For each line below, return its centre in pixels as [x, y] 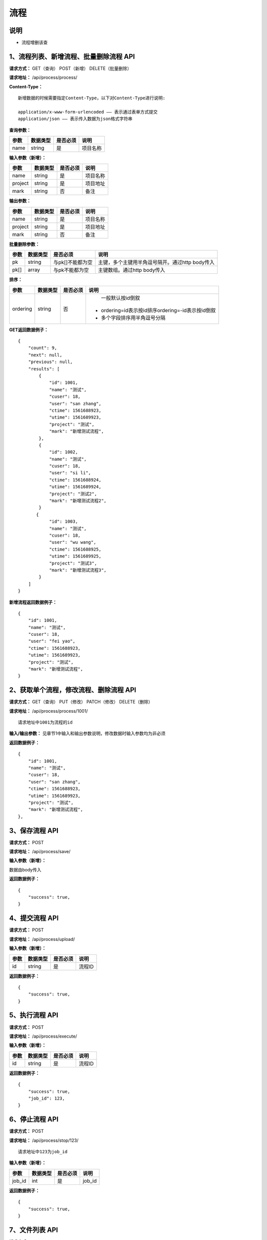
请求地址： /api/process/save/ [40, 852]
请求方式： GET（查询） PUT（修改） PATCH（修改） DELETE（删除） [81, 702]
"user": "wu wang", [73, 542]
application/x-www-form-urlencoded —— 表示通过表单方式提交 [88, 112]
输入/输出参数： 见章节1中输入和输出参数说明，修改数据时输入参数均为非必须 [87, 734]
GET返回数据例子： [29, 329]
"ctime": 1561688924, [75, 480]
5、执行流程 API [34, 1015]
